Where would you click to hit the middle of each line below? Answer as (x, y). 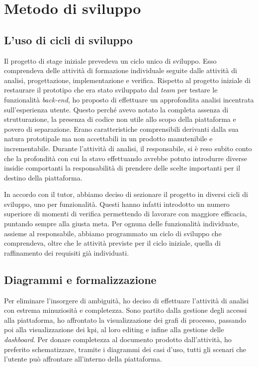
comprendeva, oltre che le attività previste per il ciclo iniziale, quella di (112, 243)
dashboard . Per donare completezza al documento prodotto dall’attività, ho (118, 339)
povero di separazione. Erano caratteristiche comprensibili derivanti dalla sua (121, 129)
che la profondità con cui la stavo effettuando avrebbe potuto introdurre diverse (126, 158)
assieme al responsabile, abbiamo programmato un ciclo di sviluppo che (113, 233)
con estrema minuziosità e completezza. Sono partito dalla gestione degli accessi (126, 310)
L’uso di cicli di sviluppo (68, 40)
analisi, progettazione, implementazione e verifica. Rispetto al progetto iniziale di (127, 80)
